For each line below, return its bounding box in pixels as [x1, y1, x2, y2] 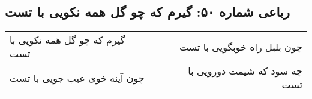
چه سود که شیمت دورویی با [188, 64, 302, 78]
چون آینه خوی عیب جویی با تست [10, 70, 145, 85]
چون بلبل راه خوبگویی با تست [179, 39, 302, 54]
